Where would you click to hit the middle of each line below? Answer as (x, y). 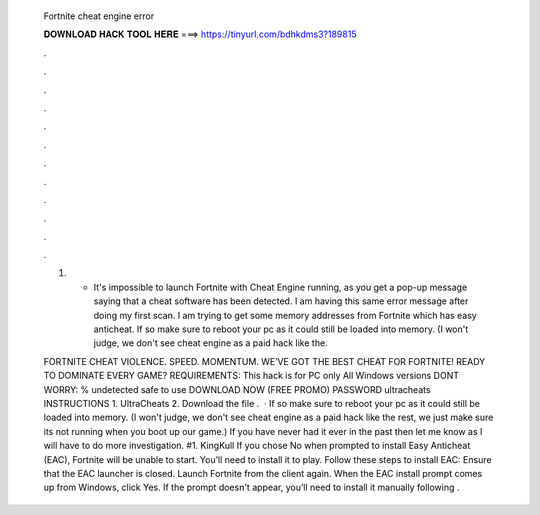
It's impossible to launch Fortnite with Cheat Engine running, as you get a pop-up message (280, 287)
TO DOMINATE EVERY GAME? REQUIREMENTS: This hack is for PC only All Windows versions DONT (251, 376)
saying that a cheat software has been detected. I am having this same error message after (281, 301)
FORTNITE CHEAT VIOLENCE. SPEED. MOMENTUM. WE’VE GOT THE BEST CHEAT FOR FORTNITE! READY (264, 361)
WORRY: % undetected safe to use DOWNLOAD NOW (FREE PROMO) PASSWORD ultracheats (237, 389)
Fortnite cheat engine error (99, 16)
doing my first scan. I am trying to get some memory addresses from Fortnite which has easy (285, 315)
